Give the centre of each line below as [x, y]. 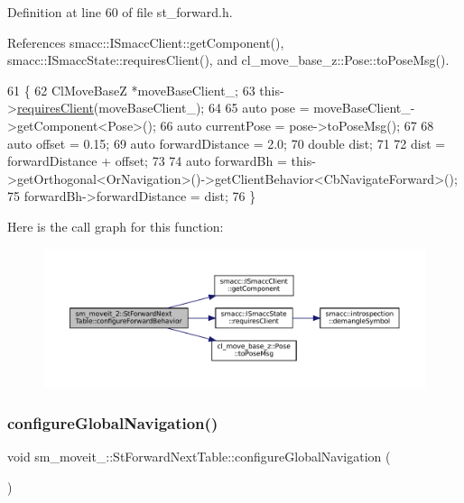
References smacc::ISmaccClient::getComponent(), [146, 42]
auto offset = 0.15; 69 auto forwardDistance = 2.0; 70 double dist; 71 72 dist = [227, 143]
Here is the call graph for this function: [116, 226]
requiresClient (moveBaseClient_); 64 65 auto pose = [163, 108]
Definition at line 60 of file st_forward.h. [120, 12]
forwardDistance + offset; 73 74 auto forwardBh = [147, 161]
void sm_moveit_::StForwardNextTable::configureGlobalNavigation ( [199, 457]
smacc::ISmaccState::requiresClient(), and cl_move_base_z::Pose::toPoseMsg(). [228, 60]
